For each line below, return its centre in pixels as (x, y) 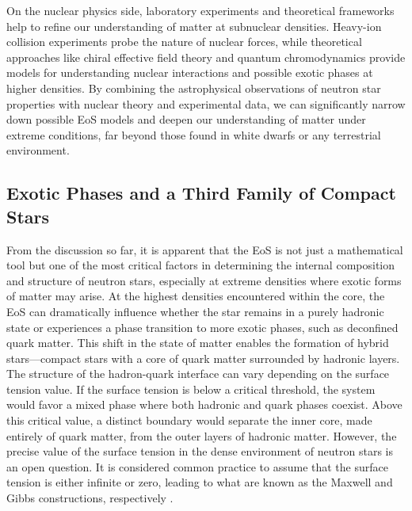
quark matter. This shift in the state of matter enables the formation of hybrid (198, 343)
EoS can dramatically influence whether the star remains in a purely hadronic (195, 311)
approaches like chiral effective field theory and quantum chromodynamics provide (206, 57)
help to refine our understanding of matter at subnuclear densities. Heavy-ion (194, 26)
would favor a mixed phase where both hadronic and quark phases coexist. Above (204, 404)
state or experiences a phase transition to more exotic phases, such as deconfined (202, 327)
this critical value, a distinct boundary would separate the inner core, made (189, 420)
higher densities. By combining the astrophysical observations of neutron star (194, 88)
